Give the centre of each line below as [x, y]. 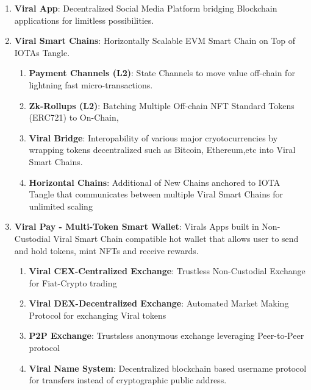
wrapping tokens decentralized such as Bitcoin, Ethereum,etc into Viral [162, 150]
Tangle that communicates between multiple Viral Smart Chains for [156, 194]
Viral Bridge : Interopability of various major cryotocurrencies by [153, 137]
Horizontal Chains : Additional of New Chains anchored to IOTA [155, 182]
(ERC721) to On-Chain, [74, 117]
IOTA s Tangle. [42, 52]
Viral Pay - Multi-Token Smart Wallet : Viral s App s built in [137, 226]
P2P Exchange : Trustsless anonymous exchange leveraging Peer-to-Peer [166, 335]
